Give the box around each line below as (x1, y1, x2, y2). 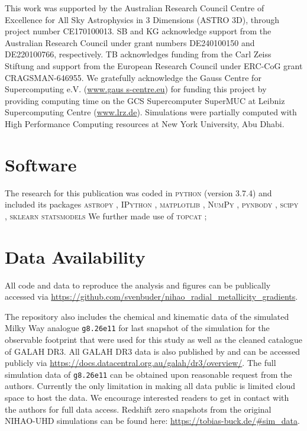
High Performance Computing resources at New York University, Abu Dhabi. (5, 117, 285, 129)
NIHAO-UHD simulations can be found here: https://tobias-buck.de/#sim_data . (5, 414, 300, 427)
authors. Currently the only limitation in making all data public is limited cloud (5, 380, 296, 392)
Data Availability (5, 244, 146, 268)
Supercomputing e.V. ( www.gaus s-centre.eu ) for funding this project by (5, 83, 267, 95)
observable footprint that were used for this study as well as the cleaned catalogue (5, 333, 303, 345)
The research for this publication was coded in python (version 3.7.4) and (5, 186, 272, 199)
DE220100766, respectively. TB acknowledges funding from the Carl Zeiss (5, 48, 272, 60)
